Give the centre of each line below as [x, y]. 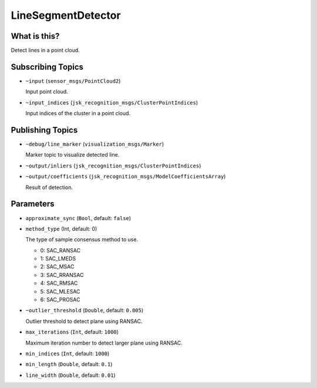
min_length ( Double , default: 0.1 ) [69, 365]
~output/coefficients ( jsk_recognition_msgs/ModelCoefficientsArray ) [126, 177]
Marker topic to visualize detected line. [72, 155]
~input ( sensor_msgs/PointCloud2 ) [73, 81]
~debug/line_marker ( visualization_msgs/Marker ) [95, 144]
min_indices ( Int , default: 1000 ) [68, 353]
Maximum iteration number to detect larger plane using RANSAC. [104, 343]
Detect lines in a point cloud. [45, 50]
